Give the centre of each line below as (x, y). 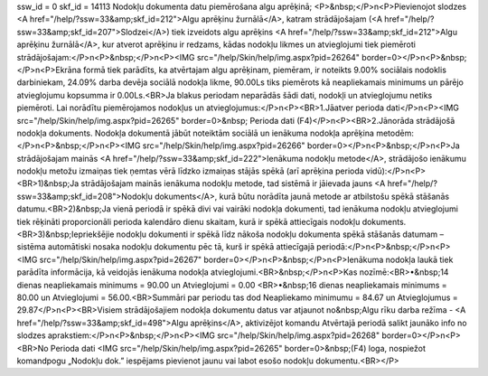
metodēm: (395, 133)
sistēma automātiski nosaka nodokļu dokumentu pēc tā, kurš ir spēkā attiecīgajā (166, 247)
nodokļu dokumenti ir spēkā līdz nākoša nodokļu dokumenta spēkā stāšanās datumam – (280, 234)
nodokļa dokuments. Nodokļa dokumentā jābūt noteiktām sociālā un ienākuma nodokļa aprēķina (196, 133)
